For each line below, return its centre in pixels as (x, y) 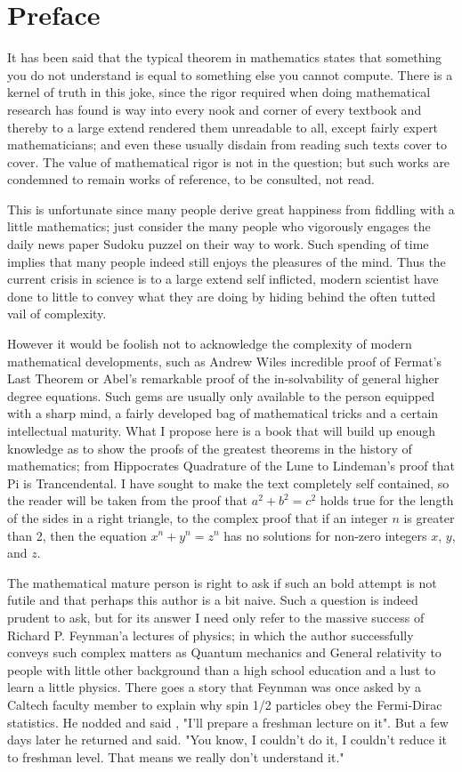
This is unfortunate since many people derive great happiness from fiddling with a (231, 209)
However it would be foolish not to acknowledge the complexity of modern (210, 344)
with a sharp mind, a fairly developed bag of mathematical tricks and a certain (223, 413)
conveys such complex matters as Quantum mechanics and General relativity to (224, 652)
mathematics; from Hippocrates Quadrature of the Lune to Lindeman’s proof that (231, 466)
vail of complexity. (57, 314)
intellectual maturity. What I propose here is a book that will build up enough (221, 430)
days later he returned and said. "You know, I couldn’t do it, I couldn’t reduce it (227, 740)
